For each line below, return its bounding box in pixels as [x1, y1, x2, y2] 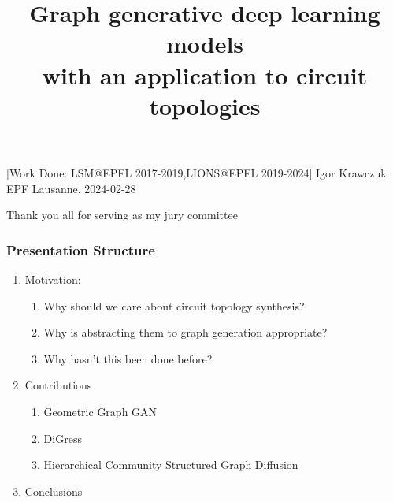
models [165, 28, 244, 60]
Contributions [24, 377, 92, 393]
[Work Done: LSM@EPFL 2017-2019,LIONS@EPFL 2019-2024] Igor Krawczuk [6, 164, 387, 180]
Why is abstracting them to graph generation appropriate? [43, 324, 328, 340]
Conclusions [24, 482, 83, 499]
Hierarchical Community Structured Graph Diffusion [43, 456, 298, 473]
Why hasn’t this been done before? [43, 350, 213, 366]
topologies [149, 89, 261, 121]
